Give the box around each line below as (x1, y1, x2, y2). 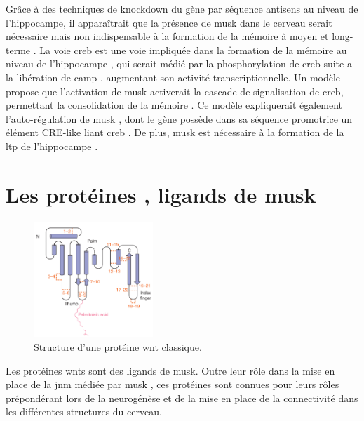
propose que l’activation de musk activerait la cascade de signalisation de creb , (6, 83, 344, 98)
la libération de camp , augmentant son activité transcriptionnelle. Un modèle (6, 69, 341, 84)
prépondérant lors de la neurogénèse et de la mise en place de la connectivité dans (6, 390, 358, 405)
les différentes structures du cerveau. (6, 404, 162, 419)
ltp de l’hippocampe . (6, 138, 98, 153)
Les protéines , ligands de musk (6, 180, 316, 208)
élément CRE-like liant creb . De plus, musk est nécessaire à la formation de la (6, 125, 344, 140)
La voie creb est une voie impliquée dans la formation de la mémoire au (39, 42, 347, 57)
